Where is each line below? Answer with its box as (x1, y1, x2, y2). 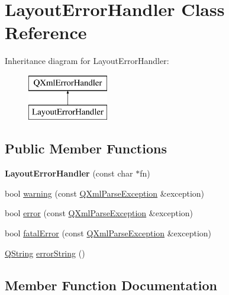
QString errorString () (5, 246, 85, 259)
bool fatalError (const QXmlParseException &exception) (5, 227, 212, 239)
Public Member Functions (5, 139, 167, 158)
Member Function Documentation (5, 275, 218, 294)
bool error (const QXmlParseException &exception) (5, 207, 193, 219)
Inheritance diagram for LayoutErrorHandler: (5, 54, 169, 67)
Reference (5, 20, 87, 44)
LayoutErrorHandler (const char (5, 167, 133, 179)
